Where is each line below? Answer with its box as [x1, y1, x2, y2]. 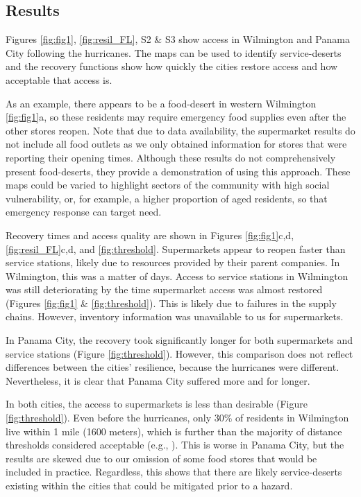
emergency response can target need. [6, 204, 162, 219]
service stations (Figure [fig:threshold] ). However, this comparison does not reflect [6, 346, 353, 360]
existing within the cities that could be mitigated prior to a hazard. [6, 478, 293, 493]
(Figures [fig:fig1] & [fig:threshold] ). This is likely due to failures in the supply [6, 295, 337, 310]
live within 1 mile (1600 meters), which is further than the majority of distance [6, 424, 342, 438]
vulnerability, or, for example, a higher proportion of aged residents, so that [6, 191, 328, 205]
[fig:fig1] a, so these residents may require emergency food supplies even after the [6, 110, 346, 124]
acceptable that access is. [6, 72, 112, 87]
